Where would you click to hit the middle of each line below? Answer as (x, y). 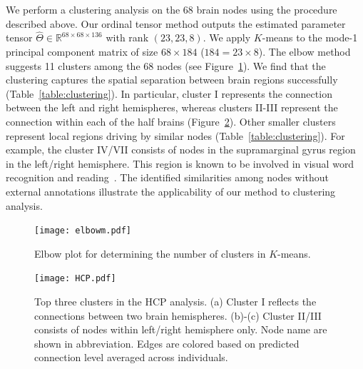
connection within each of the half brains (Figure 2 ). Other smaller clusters (171, 121)
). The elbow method (305, 51)
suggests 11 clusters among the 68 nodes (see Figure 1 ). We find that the (166, 65)
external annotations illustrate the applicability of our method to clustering (171, 191)
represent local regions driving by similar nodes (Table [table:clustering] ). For (175, 135)
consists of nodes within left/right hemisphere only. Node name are (181, 329)
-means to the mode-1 (310, 37)
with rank (127, 37)
